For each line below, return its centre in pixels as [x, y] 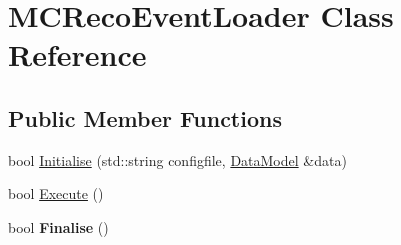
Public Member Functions [145, 117]
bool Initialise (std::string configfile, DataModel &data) [177, 159]
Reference [77, 54]
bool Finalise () [58, 226]
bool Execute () [56, 193]
